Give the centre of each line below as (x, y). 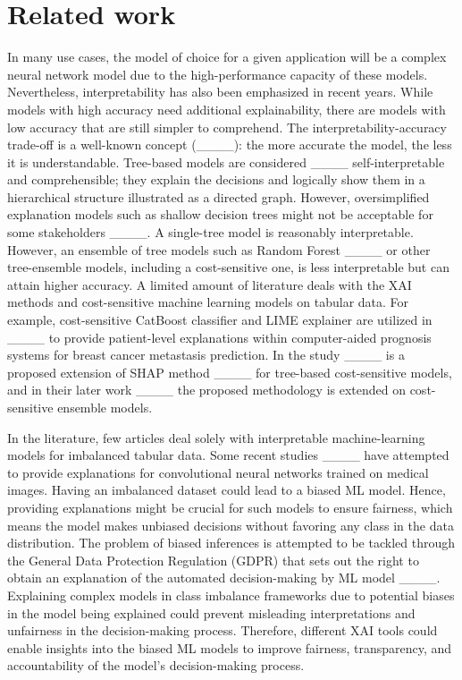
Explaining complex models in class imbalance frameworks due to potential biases (231, 595)
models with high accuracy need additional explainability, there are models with (227, 109)
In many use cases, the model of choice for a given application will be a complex (227, 57)
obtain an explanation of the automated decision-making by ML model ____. (224, 578)
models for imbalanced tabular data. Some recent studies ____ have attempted (228, 455)
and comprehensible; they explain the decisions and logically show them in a (216, 179)
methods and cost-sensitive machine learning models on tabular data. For (208, 302)
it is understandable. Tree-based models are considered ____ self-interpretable (226, 161)
